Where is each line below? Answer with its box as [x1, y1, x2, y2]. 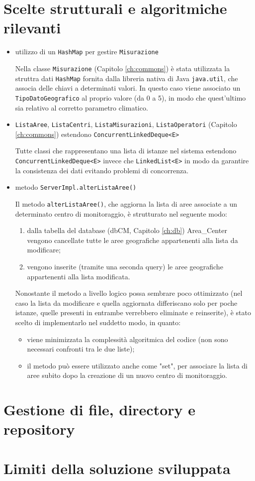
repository [3, 419, 75, 439]
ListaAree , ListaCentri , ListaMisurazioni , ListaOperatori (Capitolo [15, 119, 237, 129]
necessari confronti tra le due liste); [27, 344, 135, 354]
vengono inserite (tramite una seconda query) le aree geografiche [27, 261, 223, 271]
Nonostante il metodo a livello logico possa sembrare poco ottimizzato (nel [15, 288, 243, 298]
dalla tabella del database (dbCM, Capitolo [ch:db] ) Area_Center [27, 225, 227, 236]
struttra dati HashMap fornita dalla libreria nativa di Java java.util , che [15, 73, 238, 83]
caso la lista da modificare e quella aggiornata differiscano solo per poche [15, 297, 238, 308]
